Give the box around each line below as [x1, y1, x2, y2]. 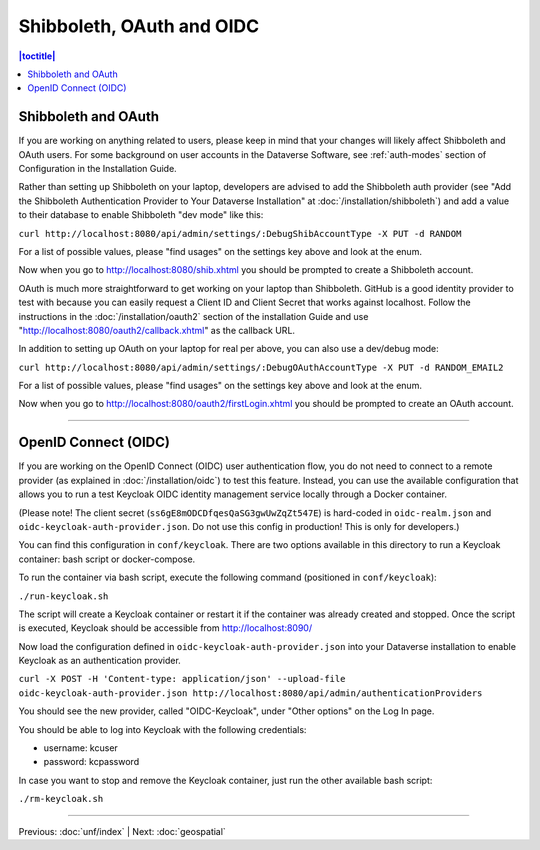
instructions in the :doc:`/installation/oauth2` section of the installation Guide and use [18, 310, 369, 322]
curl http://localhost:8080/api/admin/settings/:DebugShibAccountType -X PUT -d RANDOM [18, 228, 462, 239]
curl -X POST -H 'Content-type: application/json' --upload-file [18, 673, 346, 685]
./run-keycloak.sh [18, 590, 109, 602]
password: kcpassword [43, 756, 140, 768]
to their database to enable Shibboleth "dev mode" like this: [18, 209, 264, 221]
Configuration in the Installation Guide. [18, 163, 177, 175]
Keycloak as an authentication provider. [18, 655, 182, 667]
